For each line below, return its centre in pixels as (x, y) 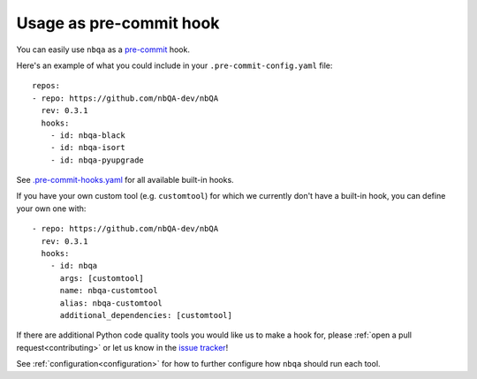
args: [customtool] (102, 278)
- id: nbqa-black (87, 135)
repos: (46, 86)
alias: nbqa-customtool (111, 303)
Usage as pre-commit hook (118, 23)
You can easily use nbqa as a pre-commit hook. (103, 49)
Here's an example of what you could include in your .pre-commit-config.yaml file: (174, 65)
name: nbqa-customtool (109, 291)
